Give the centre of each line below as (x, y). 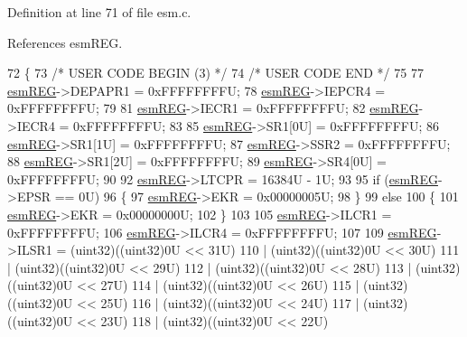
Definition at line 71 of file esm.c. (99, 12)
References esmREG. (65, 42)
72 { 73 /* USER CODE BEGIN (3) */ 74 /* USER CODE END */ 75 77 (215, 73)
